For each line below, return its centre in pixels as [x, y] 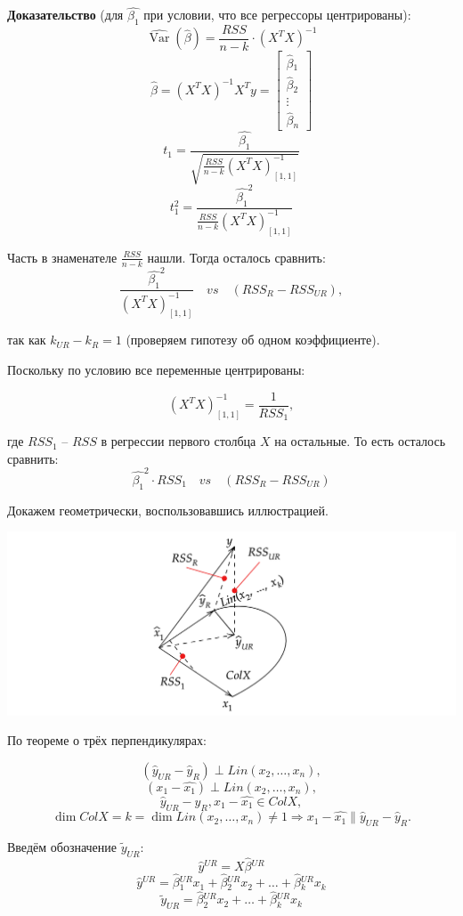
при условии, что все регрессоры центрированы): [277, 15]
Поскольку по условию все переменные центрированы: [156, 369]
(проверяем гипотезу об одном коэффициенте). [253, 340]
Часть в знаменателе [62, 257]
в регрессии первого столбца [179, 441]
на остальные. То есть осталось [360, 441]
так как [27, 340]
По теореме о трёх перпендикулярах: [107, 740]
